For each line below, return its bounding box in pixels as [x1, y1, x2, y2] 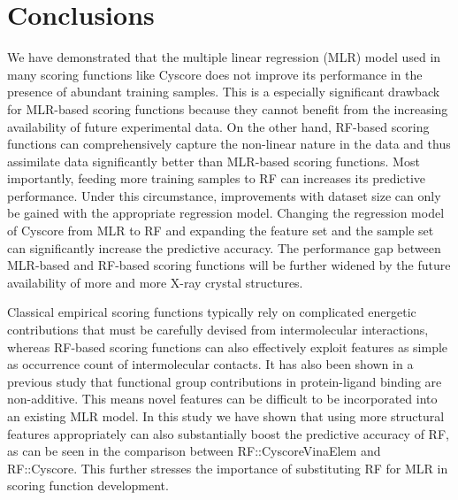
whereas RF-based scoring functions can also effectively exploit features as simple [7, 337, 448, 356]
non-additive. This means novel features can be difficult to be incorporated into [7, 389, 438, 408]
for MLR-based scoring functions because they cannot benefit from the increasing [7, 99, 448, 118]
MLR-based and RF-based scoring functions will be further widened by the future [7, 256, 451, 274]
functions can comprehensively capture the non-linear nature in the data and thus [7, 135, 451, 153]
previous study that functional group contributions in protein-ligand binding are [7, 372, 442, 390]
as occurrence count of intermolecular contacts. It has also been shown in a [7, 355, 414, 373]
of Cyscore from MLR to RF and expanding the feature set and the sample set [7, 221, 434, 240]
